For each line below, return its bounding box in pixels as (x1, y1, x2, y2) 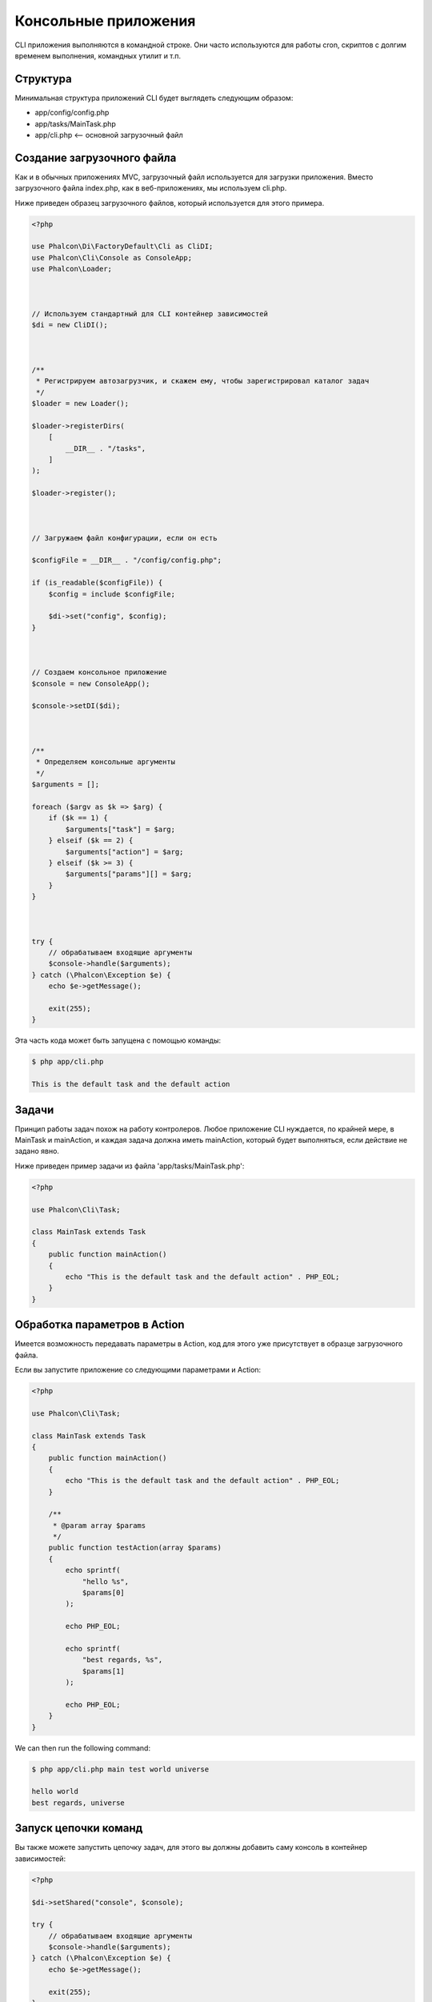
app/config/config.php (34, 108, 110, 118)
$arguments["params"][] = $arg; (65, 870, 192, 878)
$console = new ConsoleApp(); (31, 679, 150, 688)
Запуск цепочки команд (14, 1822, 143, 1835)
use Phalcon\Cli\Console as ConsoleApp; (31, 253, 192, 262)
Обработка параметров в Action (14, 1318, 185, 1332)
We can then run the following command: (14, 1743, 151, 1753)
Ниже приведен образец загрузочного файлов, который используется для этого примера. (14, 198, 325, 207)
